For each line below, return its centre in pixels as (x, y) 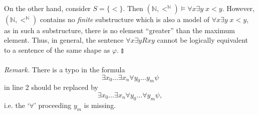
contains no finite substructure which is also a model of (125, 19)
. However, (238, 8)
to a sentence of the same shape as (57, 49)
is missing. (100, 105)
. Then (133, 8)
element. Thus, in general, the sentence (64, 40)
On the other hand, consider (47, 8)
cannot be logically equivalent (203, 40)
